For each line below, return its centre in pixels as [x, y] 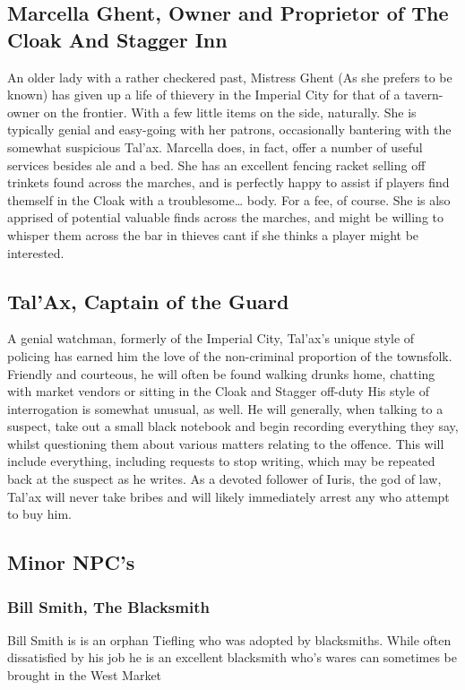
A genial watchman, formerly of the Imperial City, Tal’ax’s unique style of [211, 338]
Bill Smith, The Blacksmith [108, 606]
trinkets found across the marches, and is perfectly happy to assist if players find [228, 182]
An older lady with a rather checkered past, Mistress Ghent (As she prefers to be [230, 77]
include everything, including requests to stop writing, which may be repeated [221, 461]
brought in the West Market [85, 675]
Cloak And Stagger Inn [117, 39]
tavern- [424, 95]
